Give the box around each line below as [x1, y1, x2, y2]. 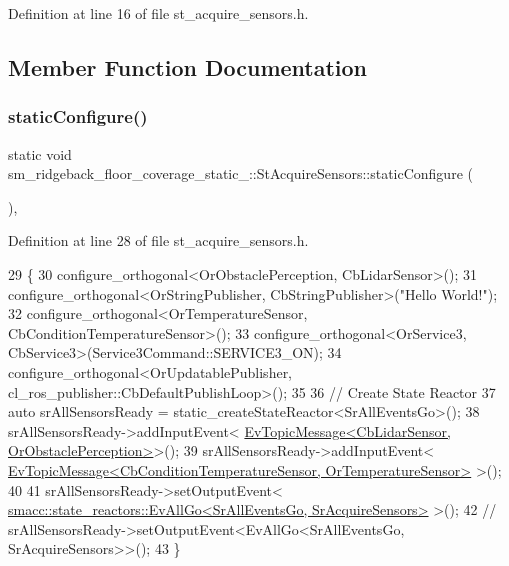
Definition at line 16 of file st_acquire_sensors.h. [8, 3, 309, 23]
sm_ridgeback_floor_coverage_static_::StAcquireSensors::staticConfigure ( [8, 163, 473, 184]
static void [8, 143, 72, 164]
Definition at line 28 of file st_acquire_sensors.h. [8, 230, 309, 251]
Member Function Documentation [8, 51, 368, 82]
